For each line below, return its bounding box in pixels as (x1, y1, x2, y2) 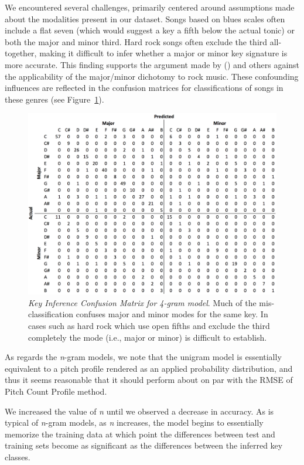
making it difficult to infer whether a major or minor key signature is (39, 47, 288, 59)
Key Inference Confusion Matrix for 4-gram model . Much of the (28, 296, 257, 308)
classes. (5, 450, 30, 463)
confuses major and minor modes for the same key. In (76, 308, 268, 320)
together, (5, 47, 37, 59)
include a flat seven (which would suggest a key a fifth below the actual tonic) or (5, 24, 295, 36)
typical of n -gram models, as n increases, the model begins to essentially (5, 416, 264, 429)
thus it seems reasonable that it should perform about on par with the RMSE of (5, 374, 293, 386)
